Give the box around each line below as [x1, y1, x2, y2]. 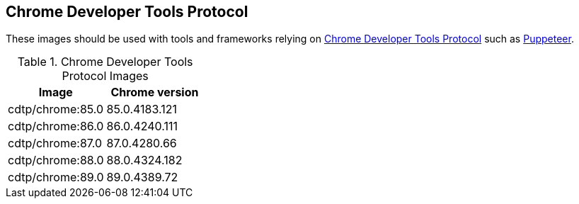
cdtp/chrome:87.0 [8, 136, 103, 151]
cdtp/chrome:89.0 [8, 170, 104, 185]
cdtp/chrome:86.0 [8, 119, 104, 134]
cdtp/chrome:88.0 [8, 153, 104, 168]
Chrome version [110, 85, 199, 100]
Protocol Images [62, 69, 149, 84]
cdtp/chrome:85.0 [8, 102, 104, 117]
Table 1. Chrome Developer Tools [17, 55, 193, 69]
